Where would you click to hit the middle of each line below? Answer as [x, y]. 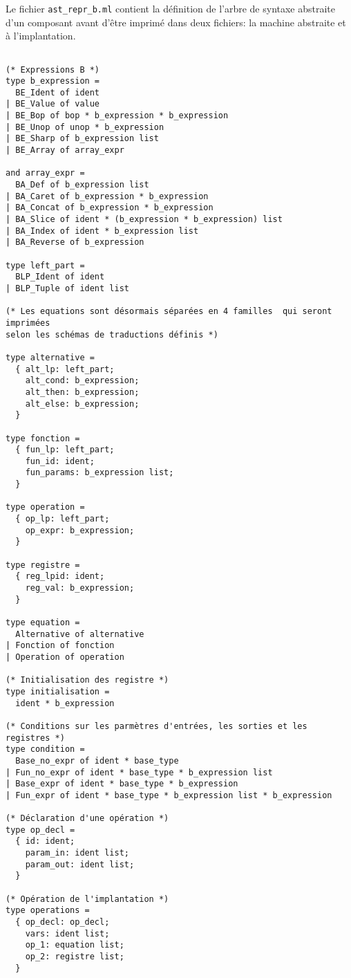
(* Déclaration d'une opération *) [87, 819]
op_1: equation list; [75, 945]
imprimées [28, 323]
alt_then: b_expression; [82, 392]
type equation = [43, 622]
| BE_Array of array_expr [65, 150]
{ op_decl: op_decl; [63, 922]
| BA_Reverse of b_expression [75, 242]
